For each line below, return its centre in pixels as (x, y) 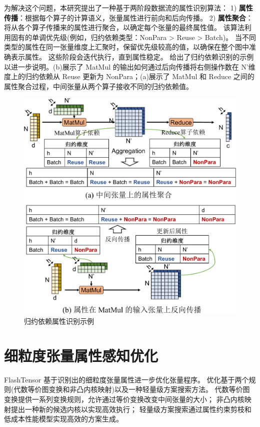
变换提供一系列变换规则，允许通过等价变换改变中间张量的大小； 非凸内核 (124, 399)
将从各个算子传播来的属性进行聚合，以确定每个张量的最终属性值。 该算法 (124, 27)
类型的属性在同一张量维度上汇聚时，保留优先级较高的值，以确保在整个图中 (126, 47)
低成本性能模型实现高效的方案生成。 (63, 419)
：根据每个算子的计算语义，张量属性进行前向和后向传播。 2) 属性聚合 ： (135, 17)
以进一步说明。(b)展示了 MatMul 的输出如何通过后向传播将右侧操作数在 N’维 (130, 66)
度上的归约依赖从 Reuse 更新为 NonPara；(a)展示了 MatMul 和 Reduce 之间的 (129, 76)
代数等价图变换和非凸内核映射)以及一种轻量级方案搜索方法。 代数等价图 (132, 389)
